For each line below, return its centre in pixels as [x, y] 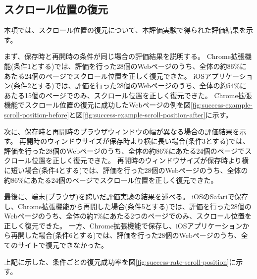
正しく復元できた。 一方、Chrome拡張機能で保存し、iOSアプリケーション [123, 225]
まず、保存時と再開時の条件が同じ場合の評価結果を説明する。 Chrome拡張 [124, 56]
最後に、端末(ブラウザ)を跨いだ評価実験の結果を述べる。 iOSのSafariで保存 [126, 196]
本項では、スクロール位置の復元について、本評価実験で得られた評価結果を [125, 30]
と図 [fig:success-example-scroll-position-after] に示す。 [151, 114]
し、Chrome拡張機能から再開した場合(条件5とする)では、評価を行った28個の [128, 206]
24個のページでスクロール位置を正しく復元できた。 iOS [114, 76]
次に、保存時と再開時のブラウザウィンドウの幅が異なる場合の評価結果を [122, 131]
